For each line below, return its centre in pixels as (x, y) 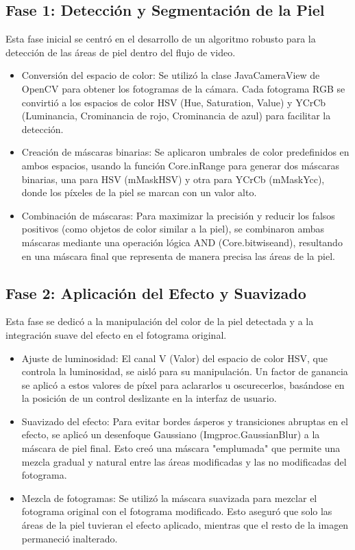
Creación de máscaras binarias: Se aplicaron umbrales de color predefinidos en (185, 152)
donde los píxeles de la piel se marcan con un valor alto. (139, 192)
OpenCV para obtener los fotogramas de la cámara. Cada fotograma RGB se (183, 88)
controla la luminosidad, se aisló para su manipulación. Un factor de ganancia (185, 371)
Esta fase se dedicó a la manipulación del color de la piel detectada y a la (160, 321)
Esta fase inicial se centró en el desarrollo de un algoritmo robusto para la (161, 39)
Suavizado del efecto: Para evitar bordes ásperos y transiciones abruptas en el (185, 421)
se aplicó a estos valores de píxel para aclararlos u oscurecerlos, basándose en (183, 384)
